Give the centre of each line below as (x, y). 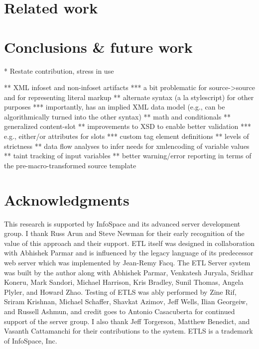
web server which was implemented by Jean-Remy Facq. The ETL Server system (127, 262)
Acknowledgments (67, 199)
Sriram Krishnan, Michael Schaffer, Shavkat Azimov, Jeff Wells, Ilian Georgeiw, (126, 301)
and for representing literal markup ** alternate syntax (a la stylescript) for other (129, 97)
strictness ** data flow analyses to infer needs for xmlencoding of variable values (127, 146)
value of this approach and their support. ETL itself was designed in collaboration (129, 243)
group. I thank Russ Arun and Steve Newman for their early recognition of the (124, 233)
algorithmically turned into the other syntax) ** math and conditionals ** (117, 116)
